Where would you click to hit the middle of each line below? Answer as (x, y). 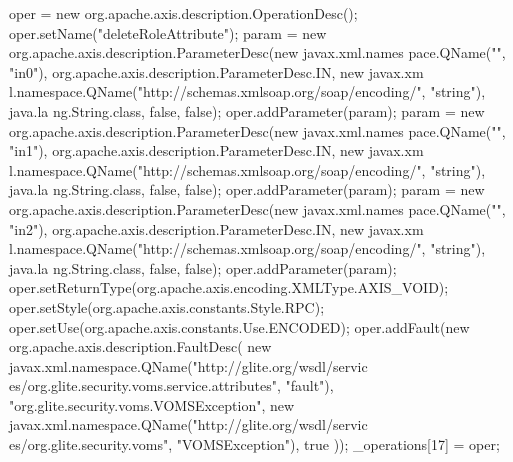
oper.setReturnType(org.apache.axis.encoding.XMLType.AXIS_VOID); (229, 287)
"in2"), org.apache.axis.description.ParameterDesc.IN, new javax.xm (216, 228)
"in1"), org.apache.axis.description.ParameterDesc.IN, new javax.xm (216, 150)
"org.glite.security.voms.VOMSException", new (152, 404)
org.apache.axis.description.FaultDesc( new (140, 346)
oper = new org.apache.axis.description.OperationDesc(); (183, 13)
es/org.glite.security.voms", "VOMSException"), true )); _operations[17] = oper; (254, 444)
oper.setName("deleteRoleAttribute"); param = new (168, 32)
